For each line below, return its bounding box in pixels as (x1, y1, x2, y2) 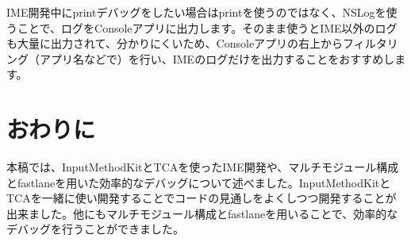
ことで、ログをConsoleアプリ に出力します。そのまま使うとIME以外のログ (17, 19, 398, 36)
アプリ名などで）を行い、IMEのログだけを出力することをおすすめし (39, 50, 395, 67)
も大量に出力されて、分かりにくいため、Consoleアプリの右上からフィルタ (6, 35, 387, 52)
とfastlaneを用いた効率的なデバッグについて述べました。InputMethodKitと (6, 174, 391, 190)
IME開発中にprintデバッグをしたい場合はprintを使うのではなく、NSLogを (6, 4, 386, 20)
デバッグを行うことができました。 (6, 221, 184, 237)
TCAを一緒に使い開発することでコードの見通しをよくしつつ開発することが (6, 190, 397, 206)
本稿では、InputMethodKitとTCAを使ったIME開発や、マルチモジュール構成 (6, 159, 399, 175)
